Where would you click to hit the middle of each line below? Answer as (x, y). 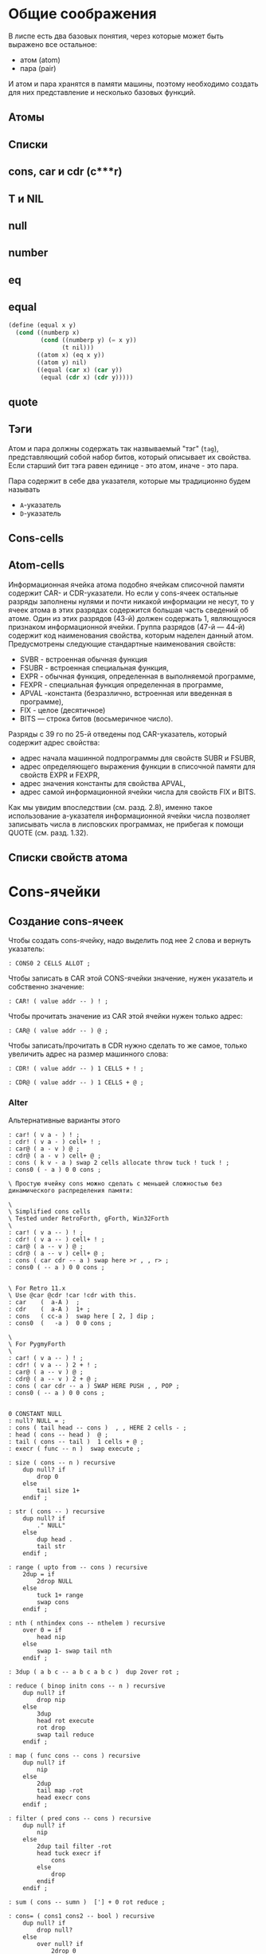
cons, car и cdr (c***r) (65, 172)
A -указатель (40, 505)
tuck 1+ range (60, 1595)
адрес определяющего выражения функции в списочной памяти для (137, 766)
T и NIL (26, 199)
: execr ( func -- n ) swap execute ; (74, 1449)
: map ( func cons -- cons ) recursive (74, 1755)
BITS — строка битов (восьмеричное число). (96, 718)
